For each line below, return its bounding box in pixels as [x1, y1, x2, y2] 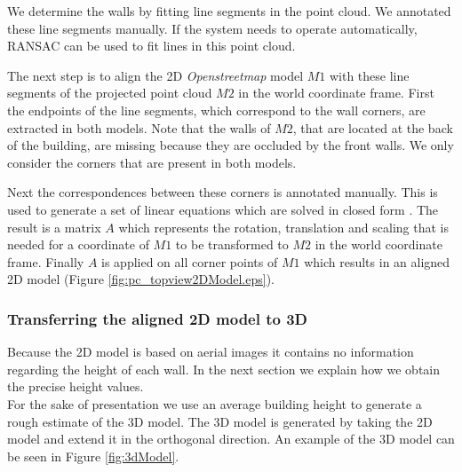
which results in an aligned [304, 252, 450, 271]
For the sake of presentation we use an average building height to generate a [7, 394, 422, 413]
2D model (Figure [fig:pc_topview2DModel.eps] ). [7, 270, 275, 288]
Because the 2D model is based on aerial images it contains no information [7, 342, 414, 361]
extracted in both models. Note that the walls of [7, 118, 271, 137]
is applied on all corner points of [101, 252, 278, 271]
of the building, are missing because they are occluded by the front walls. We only [7, 136, 454, 154]
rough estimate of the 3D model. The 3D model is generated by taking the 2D [7, 412, 433, 430]
